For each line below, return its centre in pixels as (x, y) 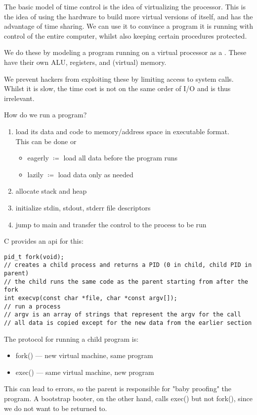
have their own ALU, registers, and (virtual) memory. (85, 62)
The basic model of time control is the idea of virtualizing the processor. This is (125, 6)
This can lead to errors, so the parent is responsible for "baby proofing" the (118, 389)
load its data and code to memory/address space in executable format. (122, 131)
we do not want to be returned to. (56, 408)
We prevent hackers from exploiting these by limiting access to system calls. (119, 78)
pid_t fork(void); (34, 257)
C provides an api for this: (44, 241)
